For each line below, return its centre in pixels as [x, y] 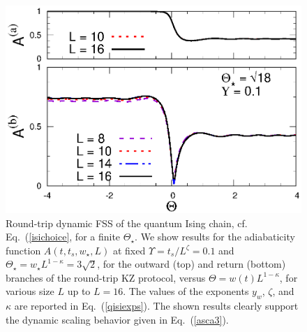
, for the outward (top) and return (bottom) [192, 264]
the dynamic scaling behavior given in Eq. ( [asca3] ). [117, 319]
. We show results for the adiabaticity [215, 237]
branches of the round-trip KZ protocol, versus [106, 277]
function [23, 250]
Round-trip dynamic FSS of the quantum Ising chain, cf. [127, 223]
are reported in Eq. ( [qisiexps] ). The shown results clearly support [156, 306]
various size [30, 291]
